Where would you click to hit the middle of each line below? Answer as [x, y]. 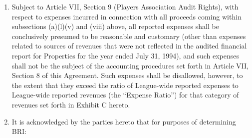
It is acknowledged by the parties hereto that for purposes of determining [124, 121]
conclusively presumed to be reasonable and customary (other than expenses [129, 36]
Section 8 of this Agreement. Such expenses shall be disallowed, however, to [127, 75]
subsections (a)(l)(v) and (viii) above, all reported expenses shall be [115, 26]
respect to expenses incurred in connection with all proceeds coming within [126, 16]
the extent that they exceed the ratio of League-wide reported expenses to [125, 85]
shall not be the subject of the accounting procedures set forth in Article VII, [130, 65]
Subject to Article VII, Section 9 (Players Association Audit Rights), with [125, 6]
